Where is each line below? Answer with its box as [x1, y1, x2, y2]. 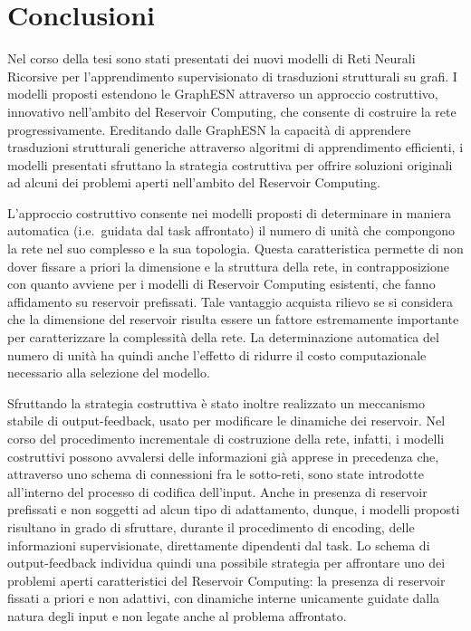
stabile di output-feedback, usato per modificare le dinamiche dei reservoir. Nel [7, 411, 446, 430]
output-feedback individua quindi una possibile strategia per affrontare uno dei [7, 553, 446, 572]
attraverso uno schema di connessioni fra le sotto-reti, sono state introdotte [7, 464, 424, 483]
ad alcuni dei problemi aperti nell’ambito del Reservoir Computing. [7, 173, 380, 192]
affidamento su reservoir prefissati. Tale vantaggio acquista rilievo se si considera [7, 292, 453, 311]
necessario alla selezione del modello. [7, 363, 210, 382]
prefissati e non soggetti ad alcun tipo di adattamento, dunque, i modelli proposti [7, 500, 460, 519]
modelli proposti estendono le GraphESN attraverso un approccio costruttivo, [7, 84, 438, 103]
